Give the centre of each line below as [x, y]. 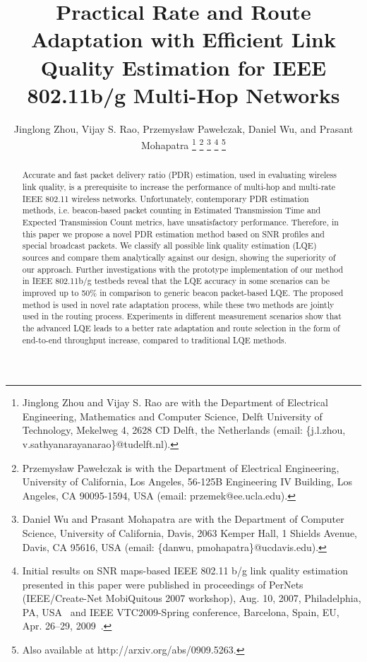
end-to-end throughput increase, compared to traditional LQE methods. [154, 339]
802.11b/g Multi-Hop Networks [183, 94]
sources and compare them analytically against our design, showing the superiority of [179, 257]
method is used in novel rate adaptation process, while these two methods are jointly [178, 304]
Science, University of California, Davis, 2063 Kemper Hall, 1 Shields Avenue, [190, 532]
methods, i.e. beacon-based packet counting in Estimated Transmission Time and [172, 210]
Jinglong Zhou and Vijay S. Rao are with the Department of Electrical [175, 402]
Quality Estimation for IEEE [183, 67]
